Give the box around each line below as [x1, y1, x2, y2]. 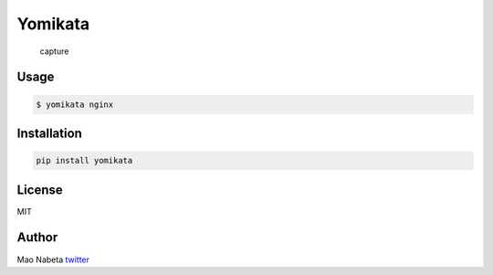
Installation [16, 125, 82, 141]
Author [16, 229, 58, 246]
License [16, 182, 63, 197]
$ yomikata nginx [36, 99, 114, 110]
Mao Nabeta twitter [16, 254, 90, 265]
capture [39, 46, 69, 57]
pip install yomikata [36, 155, 133, 166]
